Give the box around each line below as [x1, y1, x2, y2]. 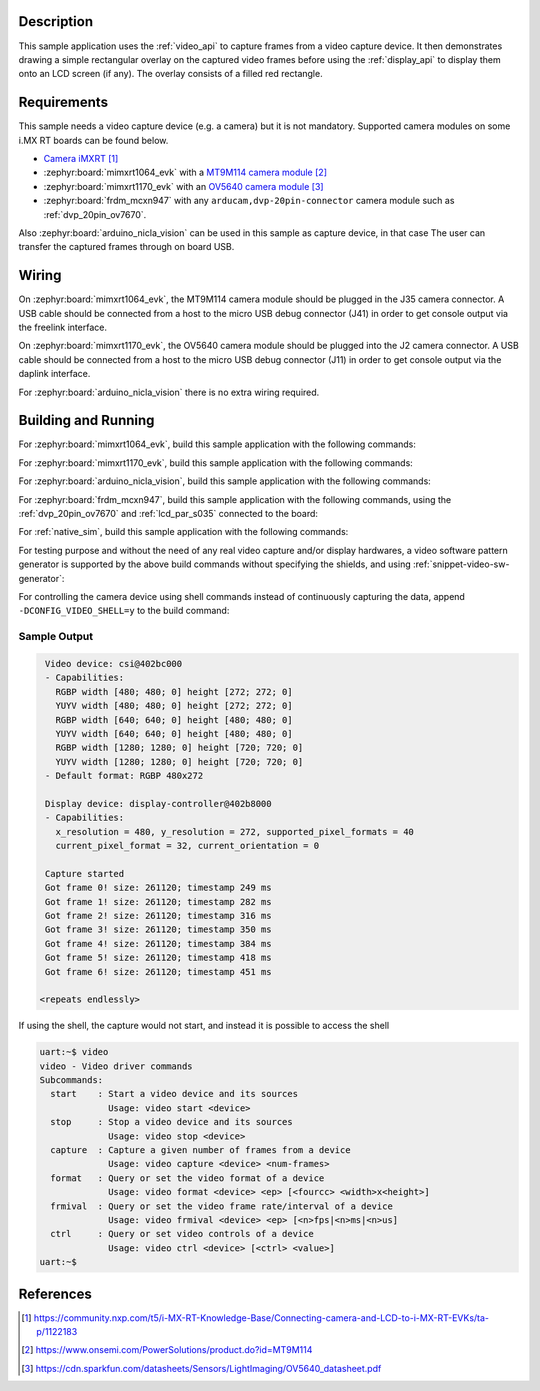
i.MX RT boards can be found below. [18, 134, 169, 146]
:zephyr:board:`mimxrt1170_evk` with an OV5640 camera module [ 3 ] [43, 180, 324, 192]
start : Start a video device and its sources [50, 1088, 299, 1100]
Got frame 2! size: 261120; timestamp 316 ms [45, 910, 272, 921]
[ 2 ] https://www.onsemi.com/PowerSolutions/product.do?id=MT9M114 [21, 1344, 313, 1356]
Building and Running [18, 412, 155, 429]
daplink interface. [18, 368, 91, 380]
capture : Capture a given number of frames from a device [50, 1145, 351, 1156]
